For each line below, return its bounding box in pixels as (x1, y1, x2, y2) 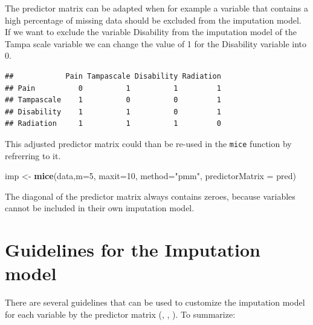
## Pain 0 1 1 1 (5, 84, 221, 93)
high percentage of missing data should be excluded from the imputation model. (5, 13, 302, 26)
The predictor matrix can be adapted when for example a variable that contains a (5, 2, 308, 14)
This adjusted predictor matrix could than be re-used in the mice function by (5, 137, 292, 149)
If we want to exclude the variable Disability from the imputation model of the (5, 25, 297, 38)
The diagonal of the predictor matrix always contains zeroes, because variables (5, 189, 295, 202)
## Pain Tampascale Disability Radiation (5, 71, 221, 80)
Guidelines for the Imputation (5, 237, 260, 262)
